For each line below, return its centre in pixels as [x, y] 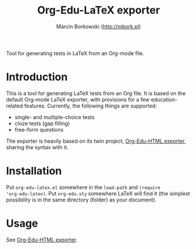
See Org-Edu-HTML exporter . [42, 240]
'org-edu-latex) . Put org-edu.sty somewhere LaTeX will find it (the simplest [98, 193]
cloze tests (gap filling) [42, 123]
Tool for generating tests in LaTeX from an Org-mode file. [75, 53]
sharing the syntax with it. [37, 147]
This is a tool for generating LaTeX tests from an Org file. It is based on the [96, 93]
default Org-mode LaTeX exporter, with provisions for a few [78, 99]
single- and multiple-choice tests [55, 117]
